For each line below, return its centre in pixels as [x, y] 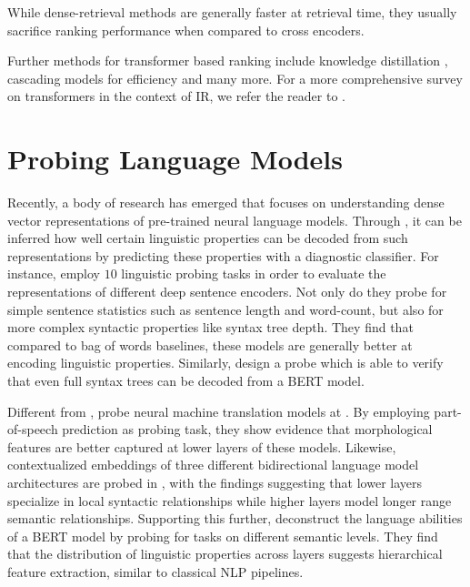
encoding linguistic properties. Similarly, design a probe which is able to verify [225, 363]
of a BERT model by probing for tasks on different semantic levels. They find [223, 536]
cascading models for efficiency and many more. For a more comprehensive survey [235, 78]
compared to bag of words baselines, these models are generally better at [210, 344]
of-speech [33, 429]
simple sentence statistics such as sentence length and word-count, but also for [225, 309]
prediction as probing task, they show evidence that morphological [247, 429]
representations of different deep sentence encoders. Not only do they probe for [227, 292]
